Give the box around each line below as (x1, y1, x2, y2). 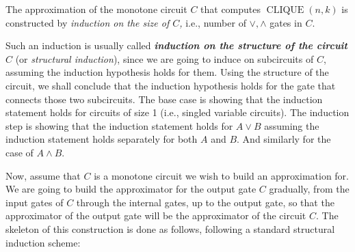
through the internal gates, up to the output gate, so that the (76, 195, 334, 209)
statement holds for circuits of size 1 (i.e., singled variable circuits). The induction (5, 105, 350, 120)
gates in (269, 15, 302, 29)
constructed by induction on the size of (5, 15, 170, 29)
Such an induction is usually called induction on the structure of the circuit (5, 38, 347, 53)
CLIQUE (266, 5, 304, 15)
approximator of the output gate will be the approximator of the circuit (5, 208, 306, 223)
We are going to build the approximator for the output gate (5, 182, 257, 196)
